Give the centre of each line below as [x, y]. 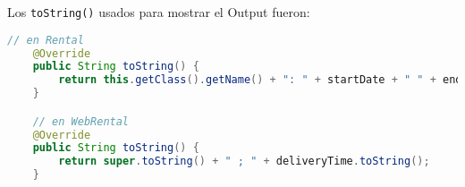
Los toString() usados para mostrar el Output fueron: [159, 12]
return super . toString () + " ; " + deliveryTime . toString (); [244, 161]
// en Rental [46, 40]
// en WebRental [81, 121]
